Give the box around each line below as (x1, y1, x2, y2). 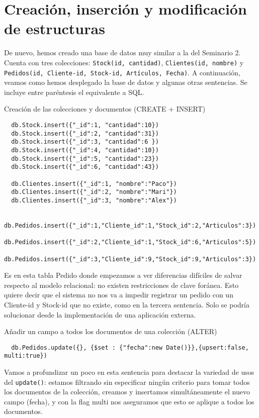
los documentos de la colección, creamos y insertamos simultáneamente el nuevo (4, 386, 250, 397)
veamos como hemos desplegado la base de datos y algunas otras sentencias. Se (4, 77, 247, 87)
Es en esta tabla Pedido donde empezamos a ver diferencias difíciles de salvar (4, 270, 242, 280)
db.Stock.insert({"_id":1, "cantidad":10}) (11, 122, 159, 129)
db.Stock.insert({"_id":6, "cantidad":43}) (11, 163, 159, 171)
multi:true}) (4, 352, 47, 360)
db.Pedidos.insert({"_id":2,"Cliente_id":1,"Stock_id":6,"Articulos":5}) (4, 239, 256, 246)
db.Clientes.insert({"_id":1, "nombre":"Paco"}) (11, 180, 177, 187)
